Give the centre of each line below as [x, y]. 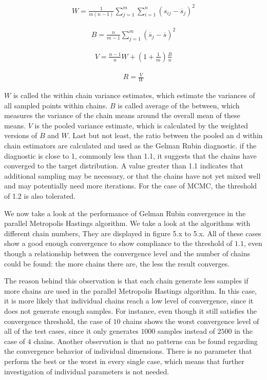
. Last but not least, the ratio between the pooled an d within [165, 135]
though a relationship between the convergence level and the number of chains [127, 253]
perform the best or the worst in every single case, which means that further [124, 361]
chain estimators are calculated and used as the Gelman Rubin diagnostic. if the [130, 146]
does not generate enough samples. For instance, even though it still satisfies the [131, 310]
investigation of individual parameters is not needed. [87, 371]
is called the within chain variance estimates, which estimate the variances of [134, 95]
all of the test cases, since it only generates [71, 331]
